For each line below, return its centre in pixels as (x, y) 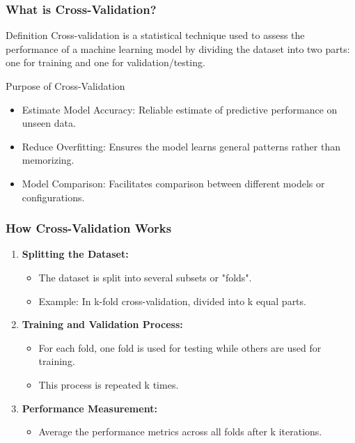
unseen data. (49, 123)
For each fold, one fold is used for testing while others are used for (180, 347)
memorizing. (48, 160)
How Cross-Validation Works (89, 228)
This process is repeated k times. (109, 384)
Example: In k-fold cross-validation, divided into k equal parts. (172, 301)
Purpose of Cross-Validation (65, 86)
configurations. (53, 197)
